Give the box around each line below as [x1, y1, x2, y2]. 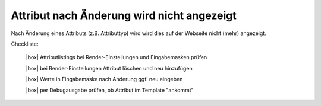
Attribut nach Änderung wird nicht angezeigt [11, 9, 237, 22]
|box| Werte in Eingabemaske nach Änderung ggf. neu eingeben [26, 76, 183, 83]
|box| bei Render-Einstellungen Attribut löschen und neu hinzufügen [26, 65, 193, 72]
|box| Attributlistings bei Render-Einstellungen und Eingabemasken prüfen [26, 54, 207, 61]
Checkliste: [11, 40, 39, 47]
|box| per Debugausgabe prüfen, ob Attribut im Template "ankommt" [26, 86, 194, 94]
